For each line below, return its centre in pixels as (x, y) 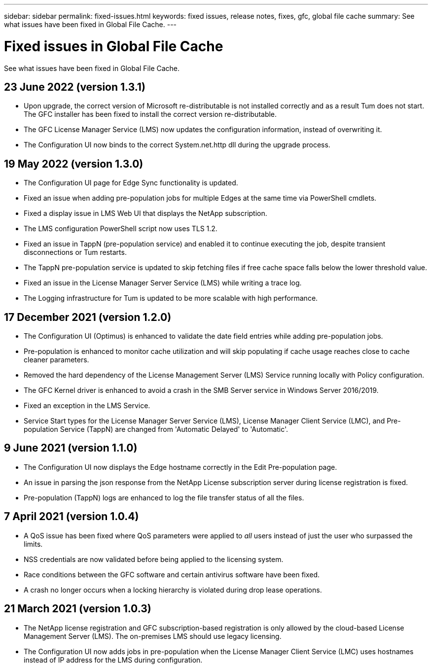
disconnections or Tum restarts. (75, 252)
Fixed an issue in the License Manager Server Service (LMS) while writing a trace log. (163, 283)
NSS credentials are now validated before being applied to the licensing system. (154, 559)
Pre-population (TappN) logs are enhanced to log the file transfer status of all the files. (164, 497)
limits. (33, 544)
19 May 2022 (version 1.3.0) (74, 164)
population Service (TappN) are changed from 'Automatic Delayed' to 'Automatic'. (156, 429)
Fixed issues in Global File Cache (114, 46)
